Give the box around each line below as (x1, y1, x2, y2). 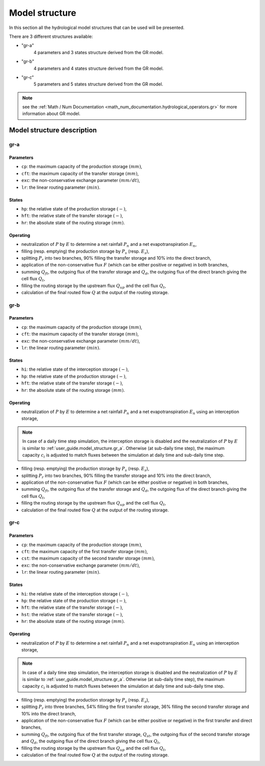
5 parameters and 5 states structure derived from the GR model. (33, 81, 163, 87)
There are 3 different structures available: (9, 33, 93, 39)
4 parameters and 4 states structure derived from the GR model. (33, 65, 164, 71)
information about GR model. (22, 111, 80, 117)
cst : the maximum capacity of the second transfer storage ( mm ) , (21, 556, 155, 561)
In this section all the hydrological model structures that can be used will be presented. (9, 25, 185, 30)
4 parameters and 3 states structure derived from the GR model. (33, 49, 164, 55)
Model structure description (9, 126, 97, 135)
